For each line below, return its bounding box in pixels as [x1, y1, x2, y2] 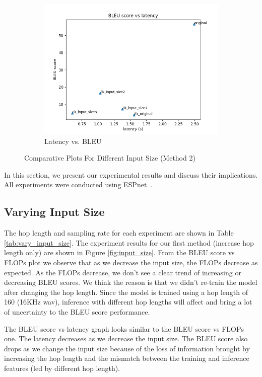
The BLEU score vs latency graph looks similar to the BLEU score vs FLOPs [4, 323, 244, 334]
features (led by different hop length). [4, 362, 120, 373]
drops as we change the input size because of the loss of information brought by [4, 343, 250, 353]
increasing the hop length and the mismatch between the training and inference [4, 353, 249, 363]
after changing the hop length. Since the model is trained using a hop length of [4, 286, 248, 297]
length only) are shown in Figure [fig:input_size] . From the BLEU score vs [4, 247, 235, 258]
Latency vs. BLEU [44, 135, 102, 146]
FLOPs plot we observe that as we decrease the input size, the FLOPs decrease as [4, 257, 258, 267]
